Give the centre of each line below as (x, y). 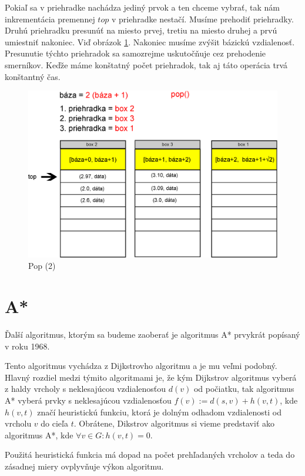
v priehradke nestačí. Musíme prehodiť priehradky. (202, 19)
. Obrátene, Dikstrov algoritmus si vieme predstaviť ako (174, 423)
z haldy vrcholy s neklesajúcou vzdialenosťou (86, 389)
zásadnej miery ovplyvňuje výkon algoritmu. (84, 466)
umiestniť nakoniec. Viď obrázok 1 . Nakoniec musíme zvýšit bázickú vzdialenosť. (150, 41)
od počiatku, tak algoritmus (244, 389)
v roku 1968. (27, 346)
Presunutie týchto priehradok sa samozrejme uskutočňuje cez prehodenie (135, 53)
